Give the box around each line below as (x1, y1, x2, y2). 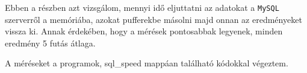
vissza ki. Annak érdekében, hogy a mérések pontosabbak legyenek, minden (5, 25, 283, 37)
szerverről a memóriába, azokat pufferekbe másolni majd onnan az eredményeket (5, 13, 302, 25)
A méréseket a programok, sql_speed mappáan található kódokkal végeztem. (5, 57, 288, 69)
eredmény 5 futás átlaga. (5, 36, 96, 49)
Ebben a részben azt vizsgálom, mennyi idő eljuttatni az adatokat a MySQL (5, 1, 279, 13)
